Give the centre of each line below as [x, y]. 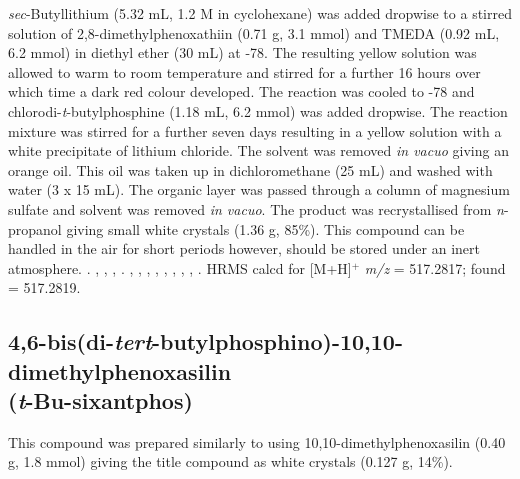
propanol [35, 228]
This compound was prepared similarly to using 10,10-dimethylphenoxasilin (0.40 [257, 441]
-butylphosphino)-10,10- [277, 341]
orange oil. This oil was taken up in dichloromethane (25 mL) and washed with [250, 169]
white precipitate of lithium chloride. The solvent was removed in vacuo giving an [258, 150]
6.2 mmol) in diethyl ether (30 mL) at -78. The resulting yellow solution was [242, 52]
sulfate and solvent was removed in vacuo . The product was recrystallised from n [256, 208]
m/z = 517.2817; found [435, 267]
